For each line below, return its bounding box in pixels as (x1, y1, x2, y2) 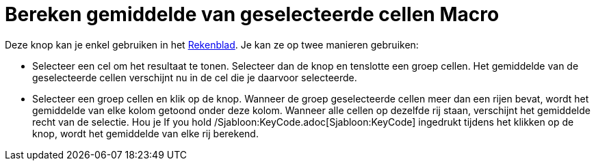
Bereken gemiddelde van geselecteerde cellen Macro (5, 3, 500, 26)
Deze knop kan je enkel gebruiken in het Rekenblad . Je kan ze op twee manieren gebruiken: (5, 38, 419, 51)
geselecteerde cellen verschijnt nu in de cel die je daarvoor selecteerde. (32, 71, 357, 83)
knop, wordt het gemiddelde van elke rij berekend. (32, 127, 259, 139)
